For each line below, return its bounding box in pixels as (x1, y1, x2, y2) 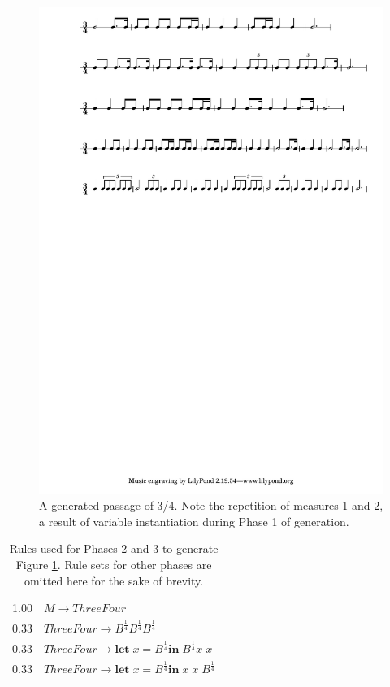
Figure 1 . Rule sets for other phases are (15, 556, 212, 573)
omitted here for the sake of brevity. (24, 572, 204, 589)
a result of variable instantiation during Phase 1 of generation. (39, 512, 349, 529)
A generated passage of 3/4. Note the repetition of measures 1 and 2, (39, 497, 383, 514)
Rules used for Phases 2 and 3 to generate (9, 540, 219, 557)
